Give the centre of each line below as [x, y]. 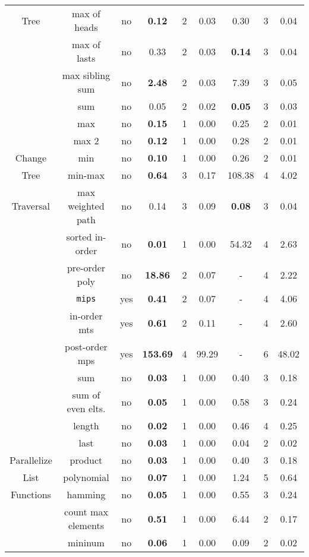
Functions [31, 494]
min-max [86, 175]
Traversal [31, 206]
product [86, 460]
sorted [79, 237]
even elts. [86, 408]
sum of [86, 395]
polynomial [86, 477]
